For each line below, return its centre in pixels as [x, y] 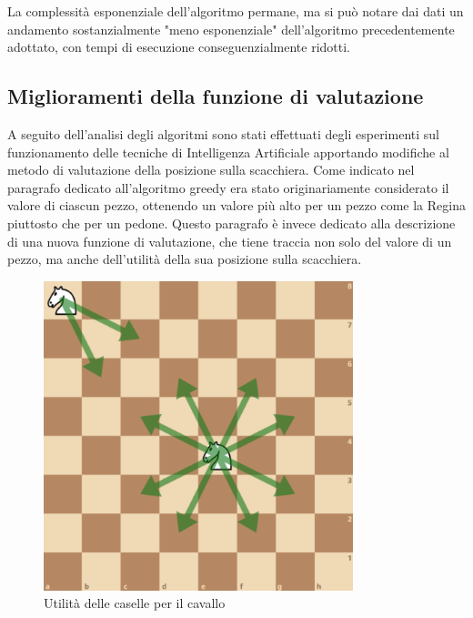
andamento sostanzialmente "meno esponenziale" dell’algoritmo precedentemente [231, 29]
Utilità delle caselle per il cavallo [135, 603]
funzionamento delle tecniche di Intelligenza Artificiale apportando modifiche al [228, 152]
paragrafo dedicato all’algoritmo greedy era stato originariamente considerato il [228, 187]
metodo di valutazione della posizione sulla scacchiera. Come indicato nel [211, 170]
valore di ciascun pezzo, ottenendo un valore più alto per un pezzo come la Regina [236, 205]
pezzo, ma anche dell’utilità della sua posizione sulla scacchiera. [185, 259]
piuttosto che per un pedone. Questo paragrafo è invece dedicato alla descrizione [231, 223]
